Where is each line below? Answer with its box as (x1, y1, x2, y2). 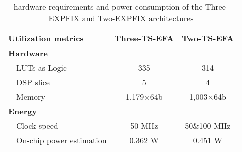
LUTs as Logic (16, 62, 67, 73)
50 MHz (130, 120, 158, 131)
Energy (8, 105, 37, 117)
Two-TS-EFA (181, 32, 234, 44)
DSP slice (16, 76, 50, 88)
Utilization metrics (8, 32, 84, 44)
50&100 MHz (185, 120, 231, 131)
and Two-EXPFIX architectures (82, 12, 194, 24)
